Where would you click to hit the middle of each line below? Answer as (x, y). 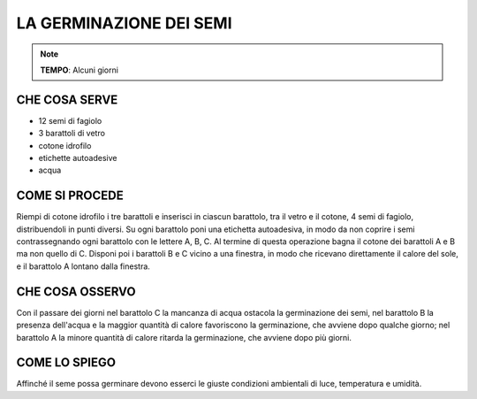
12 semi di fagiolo (70, 120)
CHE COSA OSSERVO (76, 292)
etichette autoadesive (78, 158)
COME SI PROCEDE (70, 196)
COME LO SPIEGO (66, 363)
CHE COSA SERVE (67, 100)
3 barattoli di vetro (72, 134)
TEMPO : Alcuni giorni (79, 70)
